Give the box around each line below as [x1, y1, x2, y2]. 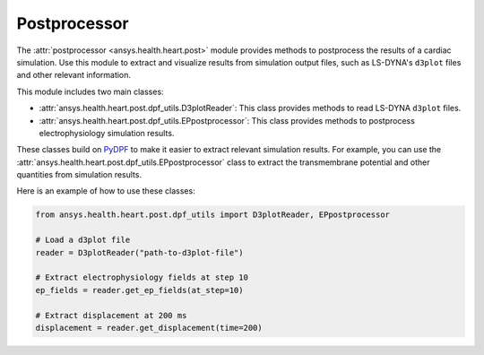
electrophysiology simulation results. [39, 127, 175, 138]
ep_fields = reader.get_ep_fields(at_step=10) [35, 285, 244, 295]
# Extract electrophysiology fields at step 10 [35, 273, 248, 282]
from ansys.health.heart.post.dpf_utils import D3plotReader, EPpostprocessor [35, 210, 390, 220]
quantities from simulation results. [16, 169, 143, 180]
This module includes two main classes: [16, 86, 165, 97]
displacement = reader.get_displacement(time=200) [35, 323, 264, 333]
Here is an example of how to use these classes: [16, 186, 196, 196]
